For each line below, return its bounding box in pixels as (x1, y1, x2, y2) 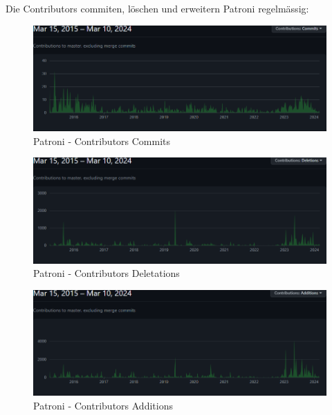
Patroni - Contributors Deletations (33, 266, 180, 280)
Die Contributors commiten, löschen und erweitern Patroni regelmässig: (6, 1, 309, 15)
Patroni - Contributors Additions (33, 398, 173, 412)
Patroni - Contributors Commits (33, 133, 171, 148)
